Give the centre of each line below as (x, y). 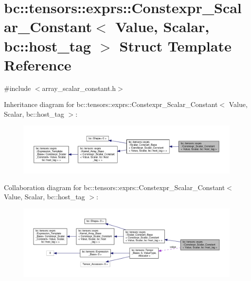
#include (18, 88)
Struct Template (175, 45)
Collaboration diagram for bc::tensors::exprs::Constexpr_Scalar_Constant (115, 187)
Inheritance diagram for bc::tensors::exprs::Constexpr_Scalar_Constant (111, 104)
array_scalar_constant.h (79, 88)
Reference (38, 64)
